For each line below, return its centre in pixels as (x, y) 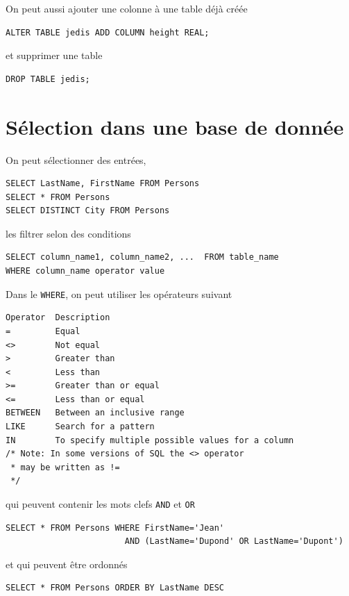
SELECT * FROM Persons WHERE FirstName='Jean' (115, 528)
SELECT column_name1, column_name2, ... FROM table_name (142, 257)
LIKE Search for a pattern (80, 427)
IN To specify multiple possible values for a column (150, 440)
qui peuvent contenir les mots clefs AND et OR (100, 504)
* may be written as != (65, 467)
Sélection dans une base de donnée (175, 126)
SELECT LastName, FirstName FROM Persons (103, 184)
